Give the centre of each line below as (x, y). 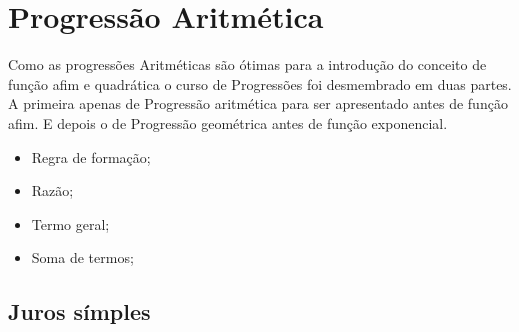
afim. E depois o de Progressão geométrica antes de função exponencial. (228, 122)
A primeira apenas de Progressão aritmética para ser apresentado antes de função (258, 103)
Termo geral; (70, 223)
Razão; (52, 190)
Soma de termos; (82, 257)
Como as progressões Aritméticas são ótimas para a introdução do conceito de (247, 64)
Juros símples (79, 311)
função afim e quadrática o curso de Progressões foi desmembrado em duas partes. (260, 83)
